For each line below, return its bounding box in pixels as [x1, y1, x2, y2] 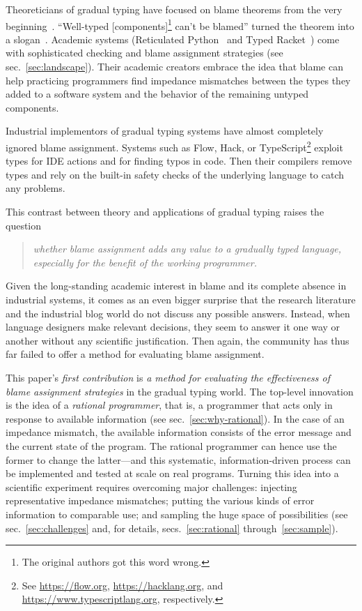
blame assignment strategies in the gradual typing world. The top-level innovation [6, 384, 354, 398]
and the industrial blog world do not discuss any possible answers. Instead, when [6, 305, 350, 320]
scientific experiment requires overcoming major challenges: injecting [6, 479, 297, 494]
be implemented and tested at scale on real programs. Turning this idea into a [6, 466, 339, 481]
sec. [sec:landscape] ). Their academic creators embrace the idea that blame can [6, 59, 343, 74]
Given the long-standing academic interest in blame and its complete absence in [6, 278, 347, 293]
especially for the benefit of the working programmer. [33, 255, 257, 269]
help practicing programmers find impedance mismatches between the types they [6, 73, 351, 87]
